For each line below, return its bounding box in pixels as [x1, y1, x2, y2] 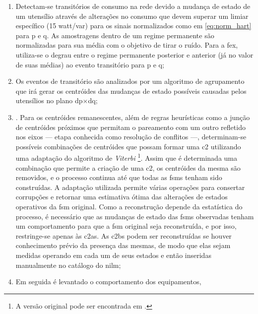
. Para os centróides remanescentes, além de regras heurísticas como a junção [15, 112, 250, 122]
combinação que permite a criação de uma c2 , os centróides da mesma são [15, 162, 241, 173]
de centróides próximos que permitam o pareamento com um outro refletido [15, 122, 246, 132]
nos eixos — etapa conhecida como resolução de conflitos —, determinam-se [15, 131, 247, 142]
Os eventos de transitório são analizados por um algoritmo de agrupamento [15, 76, 245, 86]
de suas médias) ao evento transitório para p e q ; [15, 59, 164, 69]
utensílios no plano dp [15, 95, 83, 106]
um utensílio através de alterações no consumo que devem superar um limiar [15, 10, 249, 21]
